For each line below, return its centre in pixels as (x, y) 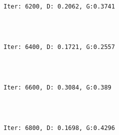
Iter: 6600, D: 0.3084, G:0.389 (57, 88)
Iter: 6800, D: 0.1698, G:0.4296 (59, 128)
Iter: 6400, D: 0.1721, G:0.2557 (59, 47)
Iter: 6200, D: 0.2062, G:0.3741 (59, 7)
